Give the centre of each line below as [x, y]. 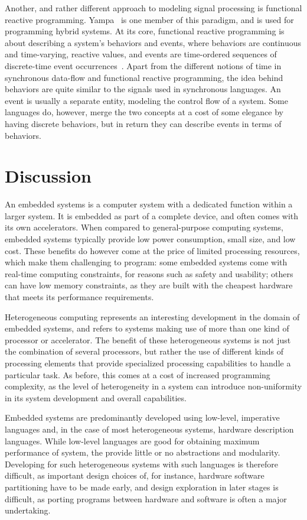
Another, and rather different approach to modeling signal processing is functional [153, 8]
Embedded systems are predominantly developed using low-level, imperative [142, 417]
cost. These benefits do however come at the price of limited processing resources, [152, 250]
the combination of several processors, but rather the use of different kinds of [144, 351]
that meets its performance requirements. [79, 297]
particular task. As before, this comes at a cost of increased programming [138, 374]
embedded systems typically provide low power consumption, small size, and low [150, 239]
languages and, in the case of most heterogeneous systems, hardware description [149, 429]
